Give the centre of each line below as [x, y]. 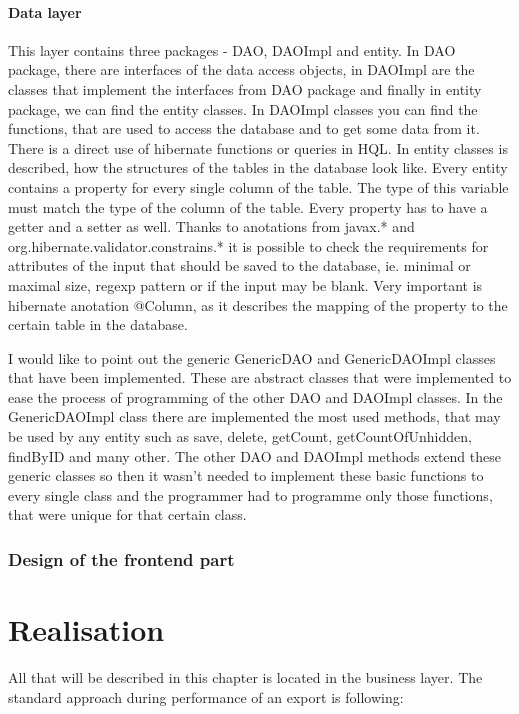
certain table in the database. [98, 324]
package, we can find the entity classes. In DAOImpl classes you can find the [243, 108]
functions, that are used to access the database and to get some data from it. [244, 128]
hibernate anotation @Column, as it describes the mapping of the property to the [258, 304]
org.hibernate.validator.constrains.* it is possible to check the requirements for [248, 245]
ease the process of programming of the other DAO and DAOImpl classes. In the [255, 396]
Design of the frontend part [121, 558]
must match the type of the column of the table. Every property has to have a [248, 206]
